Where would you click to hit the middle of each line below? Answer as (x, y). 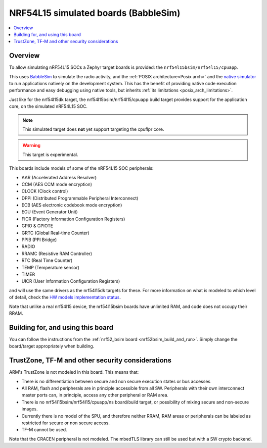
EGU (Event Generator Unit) (50, 212)
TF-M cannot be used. (44, 430)
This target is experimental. (50, 154)
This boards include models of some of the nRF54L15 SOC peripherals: (81, 168)
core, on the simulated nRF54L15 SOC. (48, 106)
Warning (31, 146)
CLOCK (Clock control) (45, 191)
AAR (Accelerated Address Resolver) (59, 177)
